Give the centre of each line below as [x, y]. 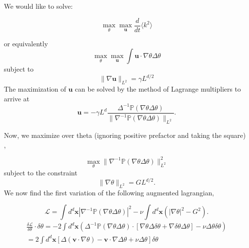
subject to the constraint [41, 172]
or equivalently [26, 43]
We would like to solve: [38, 6]
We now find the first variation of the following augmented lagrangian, [109, 192]
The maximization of [35, 89]
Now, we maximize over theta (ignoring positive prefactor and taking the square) [125, 135]
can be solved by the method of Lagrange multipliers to [158, 89]
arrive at [17, 98]
